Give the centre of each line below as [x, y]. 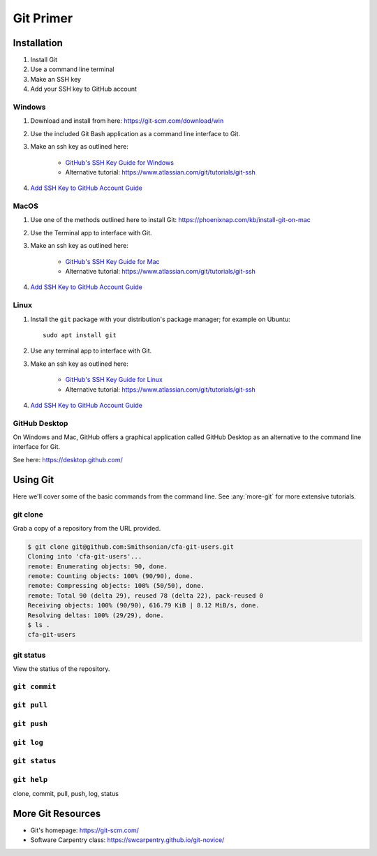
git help [30, 780]
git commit [35, 686]
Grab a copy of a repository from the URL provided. [87, 528]
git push [30, 724]
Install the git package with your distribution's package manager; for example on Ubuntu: [160, 319]
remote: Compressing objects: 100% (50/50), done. [116, 586]
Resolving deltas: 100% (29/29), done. [96, 615]
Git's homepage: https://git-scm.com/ [84, 830]
